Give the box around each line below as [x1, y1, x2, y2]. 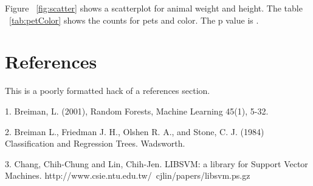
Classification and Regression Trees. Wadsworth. [5, 137, 185, 150]
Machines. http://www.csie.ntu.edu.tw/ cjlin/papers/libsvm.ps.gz [5, 169, 250, 182]
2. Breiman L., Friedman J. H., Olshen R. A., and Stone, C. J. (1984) [5, 125, 264, 138]
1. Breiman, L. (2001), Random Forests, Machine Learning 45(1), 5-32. [5, 104, 269, 117]
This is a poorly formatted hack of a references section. [5, 84, 210, 97]
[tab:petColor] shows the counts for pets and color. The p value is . [9, 13, 259, 26]
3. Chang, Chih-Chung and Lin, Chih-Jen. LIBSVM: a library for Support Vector [5, 157, 308, 170]
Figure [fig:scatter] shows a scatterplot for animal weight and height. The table [5, 2, 303, 14]
